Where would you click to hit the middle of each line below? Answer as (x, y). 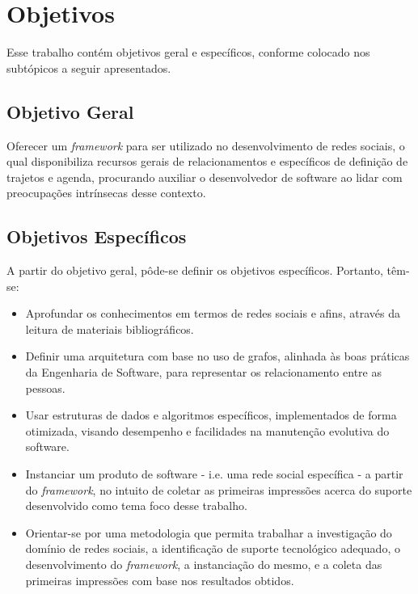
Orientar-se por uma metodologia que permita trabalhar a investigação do (209, 532)
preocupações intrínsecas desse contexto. (106, 193)
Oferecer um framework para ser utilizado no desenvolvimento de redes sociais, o (206, 145)
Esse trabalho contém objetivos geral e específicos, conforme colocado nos (188, 52)
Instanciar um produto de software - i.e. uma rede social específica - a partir (214, 474)
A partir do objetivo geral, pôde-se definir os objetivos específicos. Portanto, (195, 270)
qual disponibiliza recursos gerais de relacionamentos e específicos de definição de (207, 161)
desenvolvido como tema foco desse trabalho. (136, 506)
